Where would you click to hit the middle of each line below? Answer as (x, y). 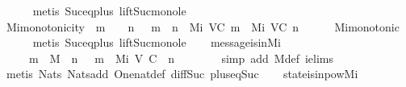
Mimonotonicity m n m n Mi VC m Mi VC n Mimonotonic (203, 26)
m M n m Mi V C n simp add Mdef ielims (181, 58)
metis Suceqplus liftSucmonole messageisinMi (157, 42)
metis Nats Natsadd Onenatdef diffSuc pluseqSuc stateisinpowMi (182, 74)
